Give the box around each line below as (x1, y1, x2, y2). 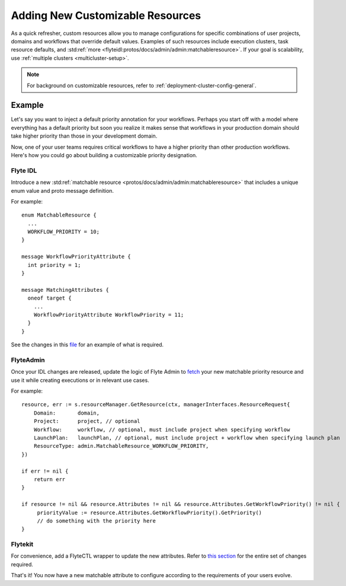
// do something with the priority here (37, 517, 156, 524)
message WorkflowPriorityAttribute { (21, 253, 132, 260)
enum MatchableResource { (21, 212, 97, 219)
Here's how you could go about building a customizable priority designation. (11, 151, 198, 158)
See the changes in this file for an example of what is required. (11, 341, 164, 348)
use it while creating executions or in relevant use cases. (11, 377, 149, 384)
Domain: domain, (33, 409, 100, 416)
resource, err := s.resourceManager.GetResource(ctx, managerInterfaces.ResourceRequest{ (21, 401, 290, 408)
